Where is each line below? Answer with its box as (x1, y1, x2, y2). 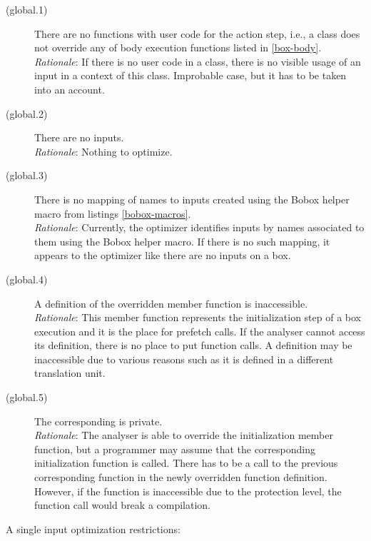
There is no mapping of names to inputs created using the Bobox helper (34, 191, 350, 206)
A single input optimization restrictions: (6, 521, 181, 536)
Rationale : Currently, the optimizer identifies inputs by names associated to (34, 220, 365, 235)
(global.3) (6, 168, 48, 183)
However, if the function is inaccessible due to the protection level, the (34, 483, 342, 498)
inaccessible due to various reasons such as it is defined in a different (34, 351, 334, 366)
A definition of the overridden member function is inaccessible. (34, 295, 308, 310)
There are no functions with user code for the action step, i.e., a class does (34, 26, 360, 41)
